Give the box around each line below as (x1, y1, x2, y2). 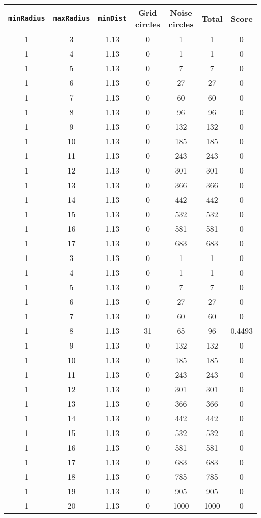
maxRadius (53, 14, 90, 22)
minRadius (8, 14, 45, 22)
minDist (98, 14, 127, 22)
